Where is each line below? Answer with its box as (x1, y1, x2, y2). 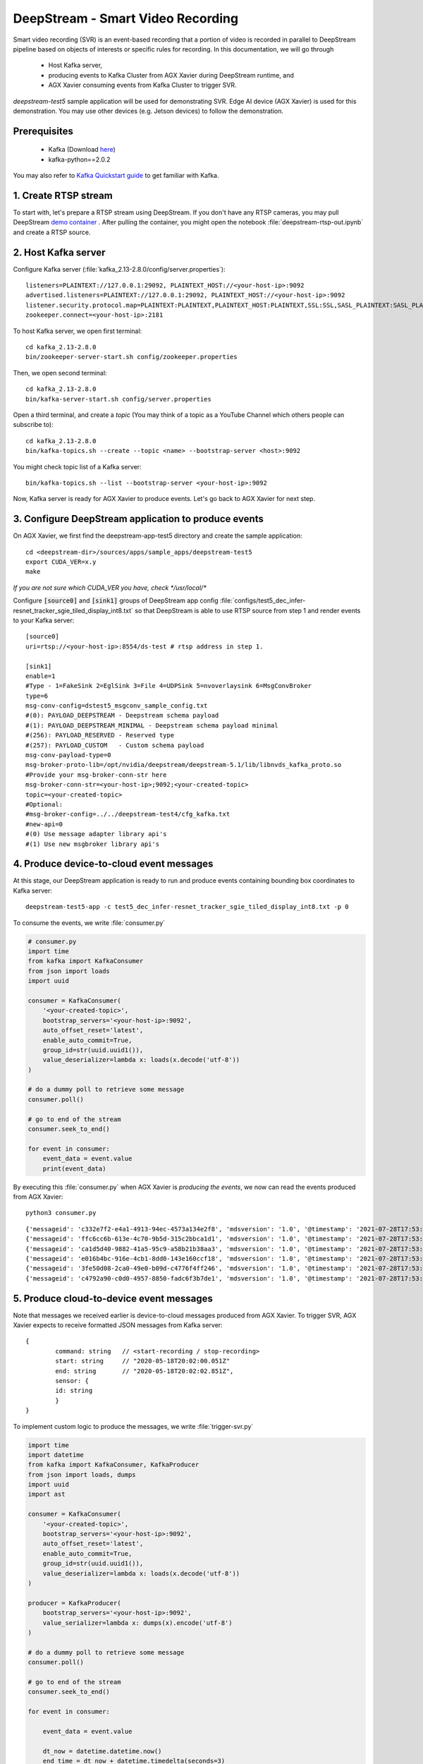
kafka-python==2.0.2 (48, 155, 111, 164)
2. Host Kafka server (13, 246, 106, 258)
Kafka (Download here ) (48, 145, 116, 154)
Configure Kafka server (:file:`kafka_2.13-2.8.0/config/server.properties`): (13, 265, 226, 273)
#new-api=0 (25, 820, 63, 828)
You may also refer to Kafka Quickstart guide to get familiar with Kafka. (13, 171, 219, 180)
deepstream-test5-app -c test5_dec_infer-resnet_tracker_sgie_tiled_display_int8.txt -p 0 (25, 903, 349, 911)
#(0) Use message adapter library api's (25, 830, 167, 838)
